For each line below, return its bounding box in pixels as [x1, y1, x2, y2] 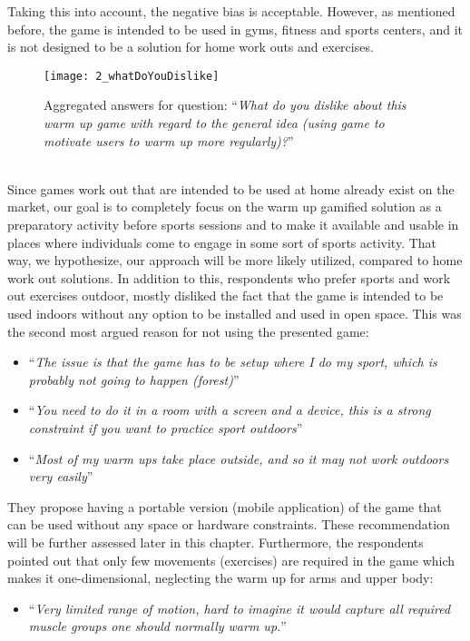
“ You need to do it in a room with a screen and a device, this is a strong [28, 400, 431, 419]
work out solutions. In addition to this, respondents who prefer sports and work [7, 268, 451, 287]
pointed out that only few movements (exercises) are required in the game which [7, 550, 455, 569]
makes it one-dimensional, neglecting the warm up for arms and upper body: [7, 568, 434, 587]
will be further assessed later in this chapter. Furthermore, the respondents [7, 532, 424, 551]
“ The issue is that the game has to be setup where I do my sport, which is [28, 352, 437, 371]
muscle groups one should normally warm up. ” [28, 616, 287, 636]
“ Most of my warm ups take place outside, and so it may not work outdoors [28, 449, 449, 468]
